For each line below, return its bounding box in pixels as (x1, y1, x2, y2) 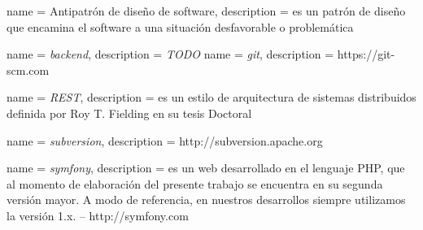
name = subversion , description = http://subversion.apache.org (7, 132, 323, 149)
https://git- (337, 46, 395, 63)
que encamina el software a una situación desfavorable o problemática (7, 18, 354, 35)
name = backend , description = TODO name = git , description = (7, 46, 334, 63)
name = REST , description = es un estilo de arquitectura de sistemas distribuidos (7, 89, 416, 106)
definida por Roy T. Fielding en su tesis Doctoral (7, 104, 252, 121)
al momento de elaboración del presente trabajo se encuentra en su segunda (7, 175, 383, 192)
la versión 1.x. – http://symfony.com (7, 206, 189, 223)
